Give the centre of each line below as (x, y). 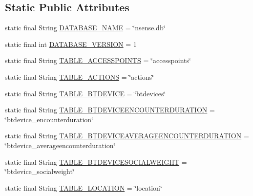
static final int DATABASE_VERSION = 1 (71, 44)
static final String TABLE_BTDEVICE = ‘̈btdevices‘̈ (85, 93)
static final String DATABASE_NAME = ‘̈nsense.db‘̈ (85, 28)
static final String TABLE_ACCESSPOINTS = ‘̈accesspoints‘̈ (98, 60)
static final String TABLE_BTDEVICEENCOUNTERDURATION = (110, 110)
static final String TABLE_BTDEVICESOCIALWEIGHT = (96, 162)
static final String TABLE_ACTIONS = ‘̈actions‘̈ (79, 76)
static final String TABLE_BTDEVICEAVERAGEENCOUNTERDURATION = (127, 136)
